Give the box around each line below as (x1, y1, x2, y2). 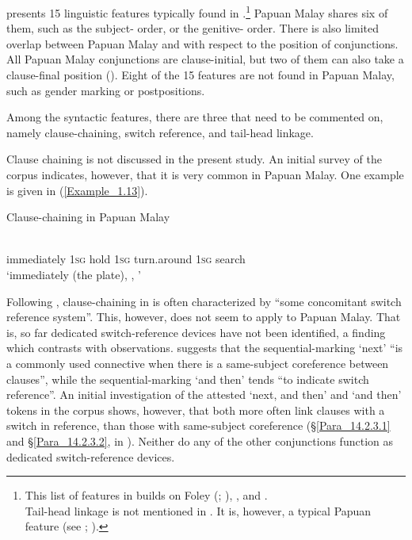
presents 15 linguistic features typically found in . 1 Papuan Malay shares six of (6, 2, 388, 21)
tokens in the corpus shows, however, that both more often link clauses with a (6, 401, 385, 418)
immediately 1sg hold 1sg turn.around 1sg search (6, 251, 246, 267)
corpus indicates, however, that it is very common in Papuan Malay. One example (6, 167, 404, 182)
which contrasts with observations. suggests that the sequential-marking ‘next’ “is (6, 339, 403, 356)
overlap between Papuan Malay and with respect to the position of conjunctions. (6, 35, 399, 52)
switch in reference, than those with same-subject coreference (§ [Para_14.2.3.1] (6, 417, 391, 434)
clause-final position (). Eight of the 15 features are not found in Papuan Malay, (6, 67, 395, 83)
